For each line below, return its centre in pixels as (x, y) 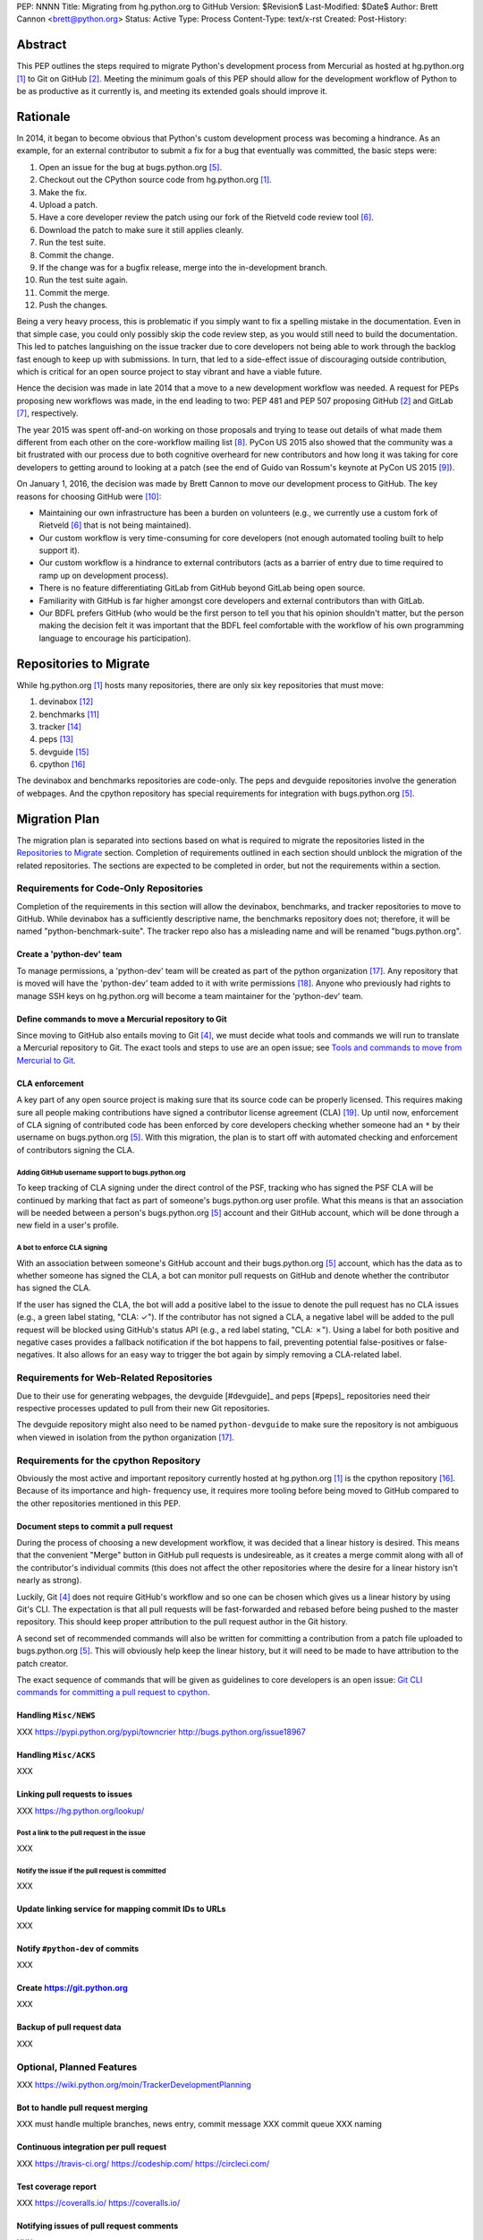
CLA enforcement (50, 1083)
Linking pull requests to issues (75, 1794)
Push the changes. (73, 306)
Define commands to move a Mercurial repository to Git (122, 1019)
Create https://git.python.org (72, 1988)
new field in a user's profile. (68, 1225)
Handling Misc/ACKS (56, 1754)
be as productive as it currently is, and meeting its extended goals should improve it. (172, 91)
